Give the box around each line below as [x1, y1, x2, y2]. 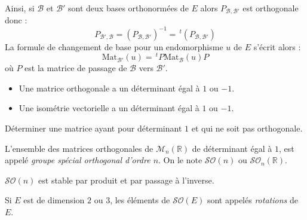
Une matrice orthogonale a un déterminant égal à [19, 81, 200, 94]
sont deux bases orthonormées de [68, 2, 189, 14]
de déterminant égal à [192, 142, 272, 154]
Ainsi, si [5, 2, 35, 14]
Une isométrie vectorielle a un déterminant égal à [19, 102, 199, 114]
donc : [5, 14, 27, 26]
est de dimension [23, 194, 85, 206]
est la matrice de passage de [24, 62, 127, 74]
